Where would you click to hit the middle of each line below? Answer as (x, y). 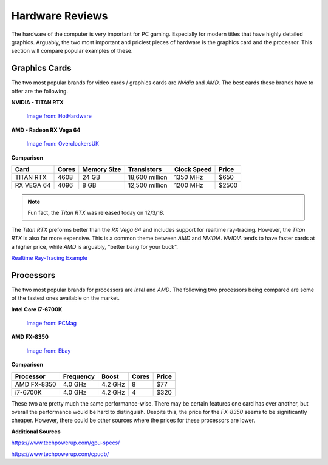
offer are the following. (39, 91)
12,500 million (148, 185)
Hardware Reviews (60, 16)
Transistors (145, 169)
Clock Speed (193, 169)
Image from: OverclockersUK (63, 144)
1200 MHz (189, 185)
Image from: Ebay (49, 351)
